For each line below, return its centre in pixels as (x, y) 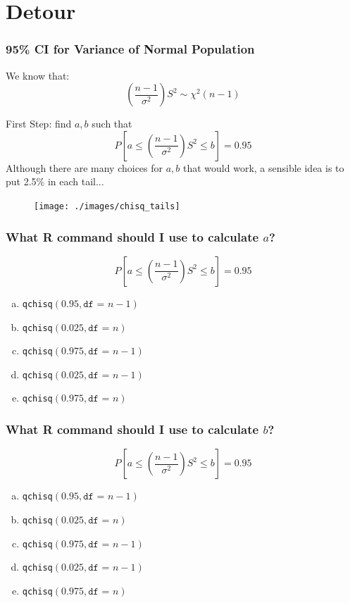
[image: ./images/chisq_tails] (107, 206)
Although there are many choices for (85, 167)
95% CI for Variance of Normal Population (130, 49)
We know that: (38, 75)
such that (112, 124)
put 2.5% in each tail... (55, 181)
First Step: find (39, 124)
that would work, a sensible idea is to (264, 167)
